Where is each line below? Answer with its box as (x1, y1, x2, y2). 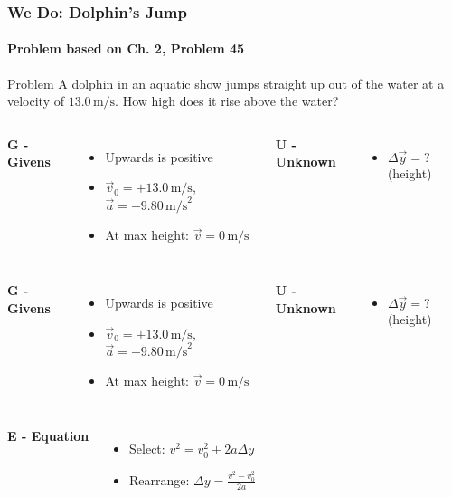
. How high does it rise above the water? (115, 91, 339, 110)
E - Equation (7, 426, 89, 445)
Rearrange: (129, 470, 190, 489)
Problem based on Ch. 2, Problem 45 (7, 39, 245, 58)
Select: (129, 439, 165, 458)
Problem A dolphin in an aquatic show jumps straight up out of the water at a (7, 73, 445, 92)
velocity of (7, 91, 64, 110)
